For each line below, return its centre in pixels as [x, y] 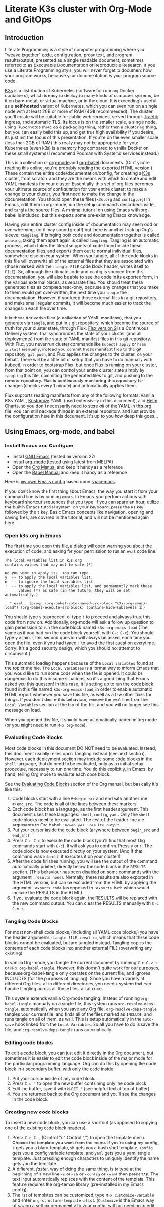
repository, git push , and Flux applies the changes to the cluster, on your [79, 354]
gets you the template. [35, 1164]
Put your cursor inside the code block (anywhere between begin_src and [85, 830]
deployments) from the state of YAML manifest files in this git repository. [78, 339]
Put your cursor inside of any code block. [54, 1078]
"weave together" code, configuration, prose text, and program [69, 55]
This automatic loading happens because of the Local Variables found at [79, 663]
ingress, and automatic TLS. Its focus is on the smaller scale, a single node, [81, 122]
